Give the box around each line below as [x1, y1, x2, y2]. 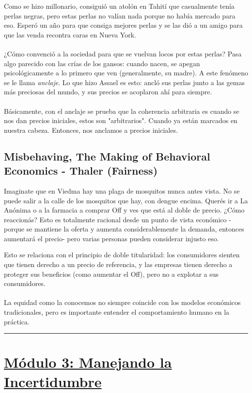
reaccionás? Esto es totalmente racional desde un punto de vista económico [4, 214, 227, 224]
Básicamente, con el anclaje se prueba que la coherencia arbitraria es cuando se [4, 106, 239, 116]
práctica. [4, 316, 30, 326]
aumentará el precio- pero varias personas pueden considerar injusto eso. [4, 233, 219, 243]
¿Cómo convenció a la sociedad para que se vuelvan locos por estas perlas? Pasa [4, 48, 242, 58]
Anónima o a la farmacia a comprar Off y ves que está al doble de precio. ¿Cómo [4, 205, 245, 215]
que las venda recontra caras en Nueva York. [4, 29, 136, 39]
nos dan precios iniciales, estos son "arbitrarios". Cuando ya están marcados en [4, 115, 237, 125]
